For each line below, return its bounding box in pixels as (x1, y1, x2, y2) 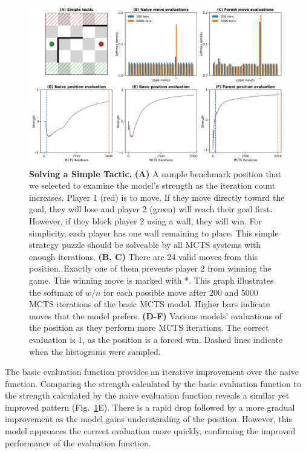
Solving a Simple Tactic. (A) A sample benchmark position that (29, 167, 282, 180)
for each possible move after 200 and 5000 (103, 285, 258, 298)
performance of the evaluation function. (5, 436, 151, 449)
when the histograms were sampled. (29, 345, 161, 357)
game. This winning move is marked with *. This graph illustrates (29, 273, 274, 286)
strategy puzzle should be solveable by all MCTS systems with (29, 238, 261, 251)
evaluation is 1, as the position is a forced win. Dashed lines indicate (29, 333, 283, 345)
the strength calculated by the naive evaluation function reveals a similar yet (5, 389, 290, 402)
